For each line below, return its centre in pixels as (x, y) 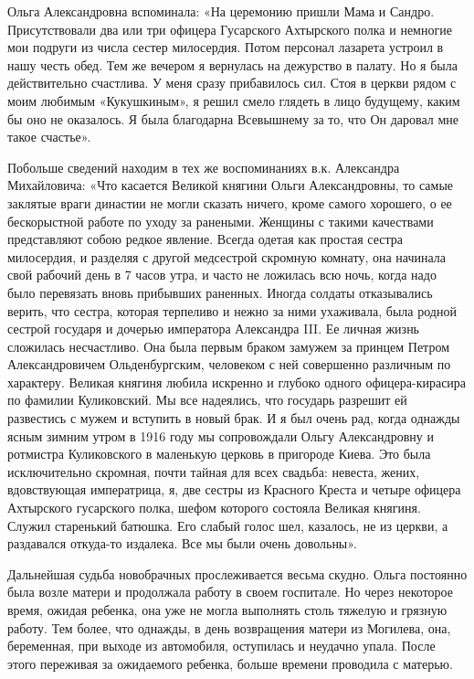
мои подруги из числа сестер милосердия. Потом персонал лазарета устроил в (226, 47)
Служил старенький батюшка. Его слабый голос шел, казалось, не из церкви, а (228, 525)
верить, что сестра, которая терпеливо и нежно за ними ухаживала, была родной (232, 310)
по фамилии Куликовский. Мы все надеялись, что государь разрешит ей (207, 400)
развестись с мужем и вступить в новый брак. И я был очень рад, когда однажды (234, 418)
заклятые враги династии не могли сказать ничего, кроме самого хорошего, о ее (230, 202)
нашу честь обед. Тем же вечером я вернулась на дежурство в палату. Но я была (232, 64)
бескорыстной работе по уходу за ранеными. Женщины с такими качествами (221, 221)
